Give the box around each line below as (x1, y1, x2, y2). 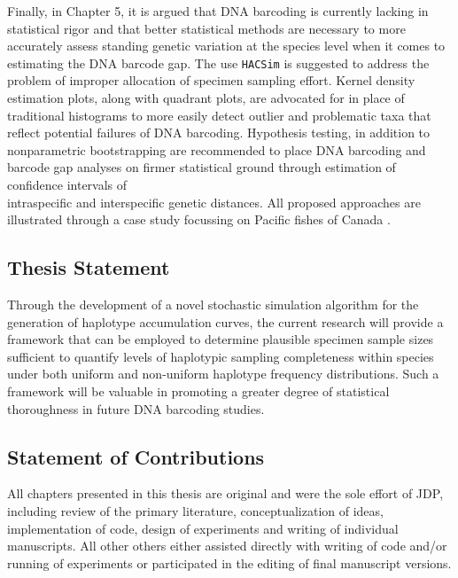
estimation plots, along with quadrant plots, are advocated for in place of (7, 89, 405, 107)
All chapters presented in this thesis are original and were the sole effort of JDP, (7, 484, 444, 503)
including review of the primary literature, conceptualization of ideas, (7, 501, 384, 519)
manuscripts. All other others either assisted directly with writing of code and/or (7, 536, 447, 555)
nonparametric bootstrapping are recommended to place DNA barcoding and (7, 140, 426, 159)
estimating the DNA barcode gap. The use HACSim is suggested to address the (7, 53, 430, 72)
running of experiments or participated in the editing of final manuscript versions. (7, 553, 452, 572)
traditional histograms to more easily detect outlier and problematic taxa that (7, 105, 431, 124)
